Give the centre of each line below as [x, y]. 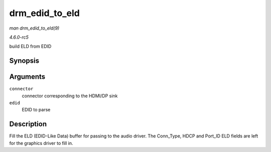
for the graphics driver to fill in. [41, 143]
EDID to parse [36, 110]
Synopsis [24, 61]
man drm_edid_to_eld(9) [34, 28]
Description [28, 124]
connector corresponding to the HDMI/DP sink [70, 96]
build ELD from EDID [30, 46]
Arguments [27, 77]
